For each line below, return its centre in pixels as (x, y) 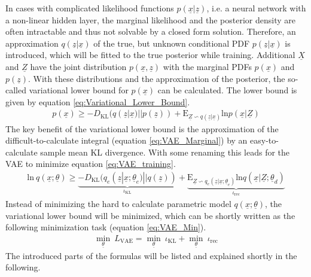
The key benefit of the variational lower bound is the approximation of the (142, 128)
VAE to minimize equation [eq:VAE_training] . (91, 164)
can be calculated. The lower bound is (227, 90)
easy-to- (264, 140)
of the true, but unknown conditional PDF (172, 43)
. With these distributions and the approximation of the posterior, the (157, 78)
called (16, 90)
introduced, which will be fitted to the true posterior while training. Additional (150, 55)
